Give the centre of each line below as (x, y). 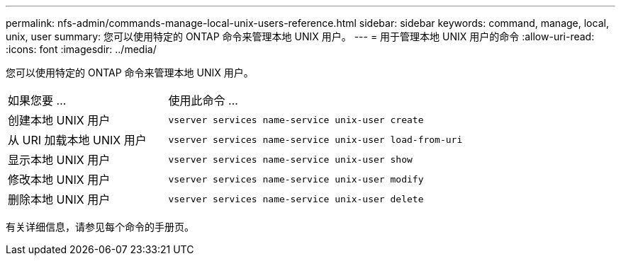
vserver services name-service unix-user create (296, 120)
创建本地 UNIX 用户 (59, 120)
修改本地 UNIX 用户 (59, 180)
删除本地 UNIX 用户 (59, 199)
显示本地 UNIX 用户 (59, 160)
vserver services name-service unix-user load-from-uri (315, 139)
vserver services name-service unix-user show (290, 159)
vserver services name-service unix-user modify (296, 179)
